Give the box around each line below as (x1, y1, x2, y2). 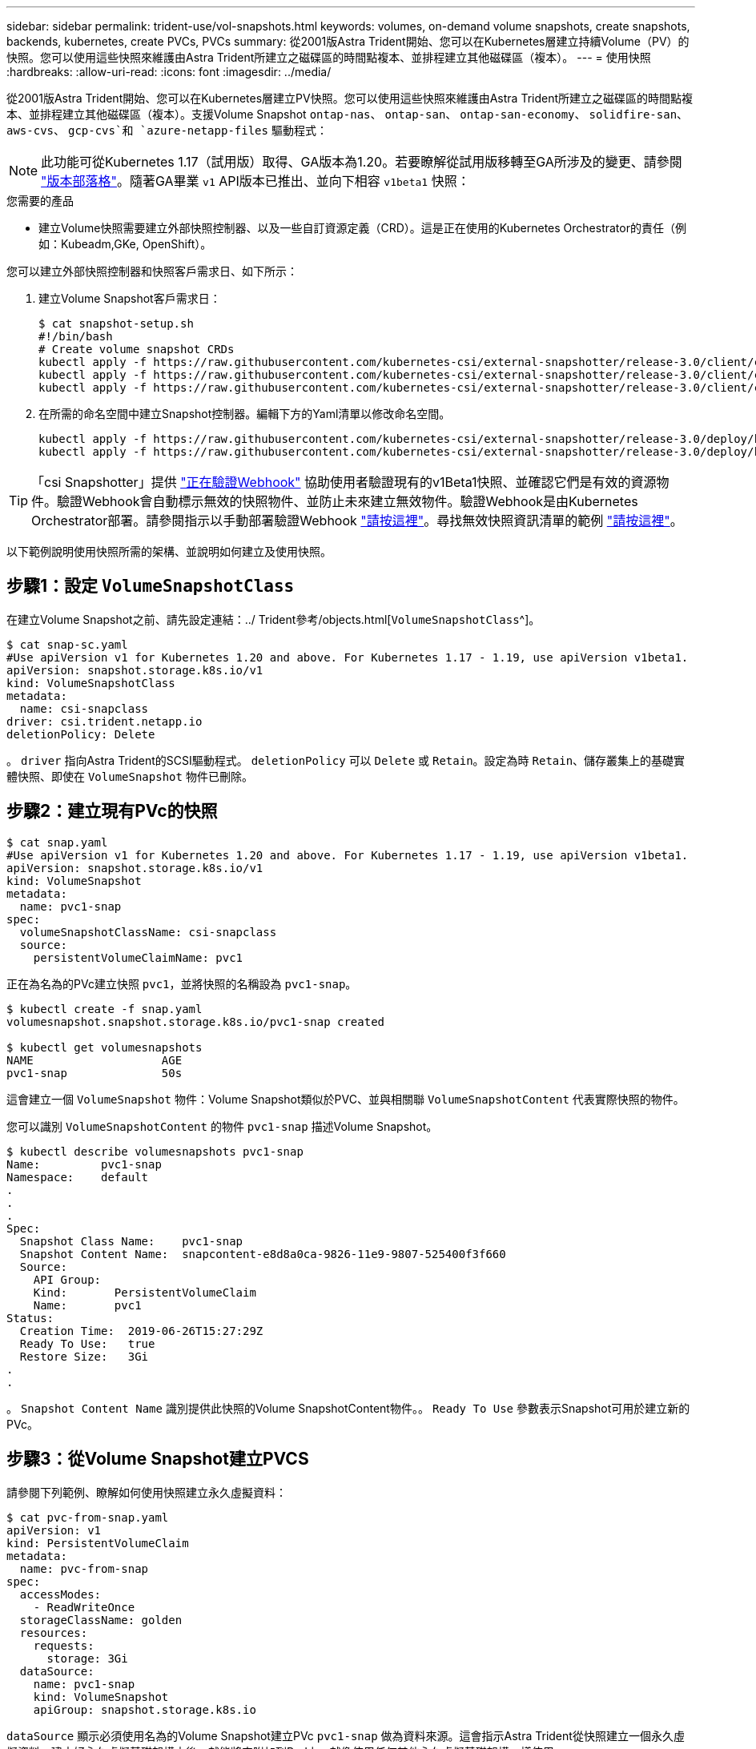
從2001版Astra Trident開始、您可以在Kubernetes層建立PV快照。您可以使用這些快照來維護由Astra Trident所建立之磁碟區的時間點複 (6, 91, 694, 105)
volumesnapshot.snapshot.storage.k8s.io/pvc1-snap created (6, 1015, 385, 1028)
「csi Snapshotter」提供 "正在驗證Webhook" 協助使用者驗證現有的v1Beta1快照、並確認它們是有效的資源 (31, 474, 657, 490)
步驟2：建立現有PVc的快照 (6, 801, 218, 822)
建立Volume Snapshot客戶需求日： (38, 291, 221, 305)
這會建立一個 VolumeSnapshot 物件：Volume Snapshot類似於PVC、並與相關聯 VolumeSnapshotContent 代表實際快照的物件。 (6, 1092, 685, 1106)
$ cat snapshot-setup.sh (38, 317, 194, 330)
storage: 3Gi (46, 1651, 128, 1665)
